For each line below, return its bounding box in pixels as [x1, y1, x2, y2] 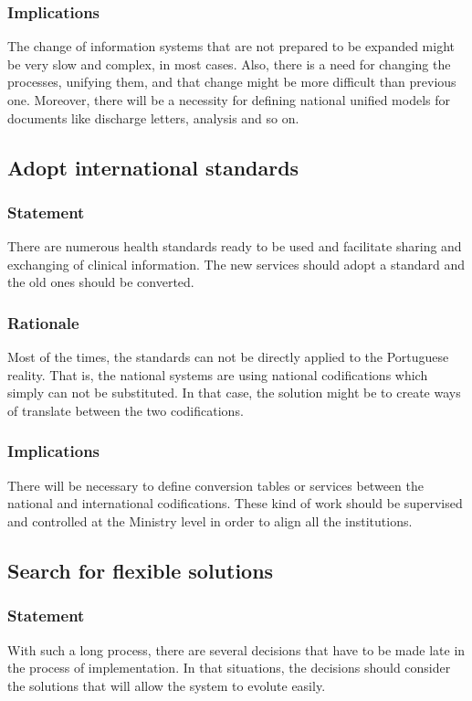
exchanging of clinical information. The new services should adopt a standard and [7, 254, 465, 273]
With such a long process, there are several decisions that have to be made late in [7, 640, 466, 659]
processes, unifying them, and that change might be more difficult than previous [7, 72, 456, 91]
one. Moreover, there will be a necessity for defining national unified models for [7, 90, 450, 109]
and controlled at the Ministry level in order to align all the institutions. [7, 511, 413, 530]
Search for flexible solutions [7, 556, 274, 584]
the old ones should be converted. [7, 272, 194, 292]
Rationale [7, 311, 79, 334]
